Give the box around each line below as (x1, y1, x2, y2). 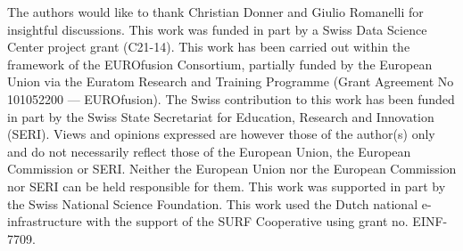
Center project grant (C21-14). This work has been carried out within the (7, 37, 410, 56)
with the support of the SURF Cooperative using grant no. (86, 212, 409, 231)
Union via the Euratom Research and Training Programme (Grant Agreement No (7, 72, 454, 91)
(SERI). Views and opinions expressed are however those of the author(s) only (7, 125, 435, 143)
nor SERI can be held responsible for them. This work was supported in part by (7, 176, 446, 195)
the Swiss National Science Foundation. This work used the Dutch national (7, 194, 418, 213)
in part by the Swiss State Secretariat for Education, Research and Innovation (7, 107, 434, 125)
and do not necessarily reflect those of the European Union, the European (7, 142, 411, 160)
